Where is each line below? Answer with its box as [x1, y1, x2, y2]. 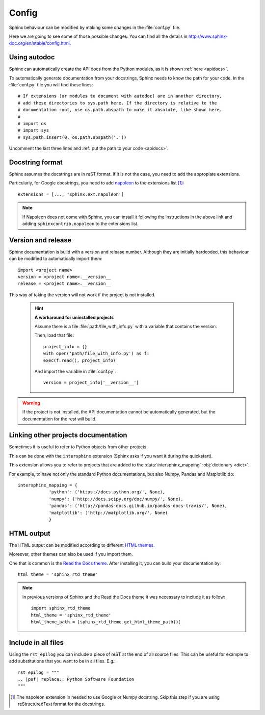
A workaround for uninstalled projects [34, 314, 114, 320]
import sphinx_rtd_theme [31, 606, 91, 611]
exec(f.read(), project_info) [43, 357, 116, 363]
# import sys [18, 128, 49, 133]
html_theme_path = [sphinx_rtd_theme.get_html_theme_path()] [31, 619, 181, 625]
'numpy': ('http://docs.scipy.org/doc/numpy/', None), [49, 496, 184, 502]
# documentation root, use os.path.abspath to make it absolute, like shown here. [18, 107, 222, 113]
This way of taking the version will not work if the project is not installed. [9, 292, 156, 298]
